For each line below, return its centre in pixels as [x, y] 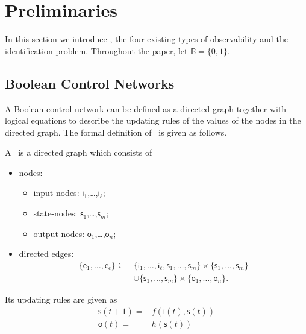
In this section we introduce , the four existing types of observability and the [146, 39]
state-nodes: [55, 213]
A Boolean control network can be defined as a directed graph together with [146, 108]
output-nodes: [59, 233]
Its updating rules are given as [61, 299]
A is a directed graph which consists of [79, 152]
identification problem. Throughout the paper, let [96, 50]
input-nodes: [56, 193]
